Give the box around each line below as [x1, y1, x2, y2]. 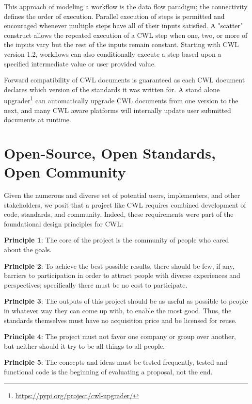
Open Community [4, 162, 126, 182]
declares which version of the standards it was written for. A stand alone [4, 84, 220, 94]
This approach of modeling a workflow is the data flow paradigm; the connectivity [4, 1, 248, 11]
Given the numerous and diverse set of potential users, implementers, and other [4, 190, 240, 200]
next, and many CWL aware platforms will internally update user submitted [4, 105, 231, 115]
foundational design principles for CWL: [4, 218, 123, 228]
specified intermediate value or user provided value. [4, 58, 156, 68]
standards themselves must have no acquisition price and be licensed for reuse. [4, 315, 237, 325]
